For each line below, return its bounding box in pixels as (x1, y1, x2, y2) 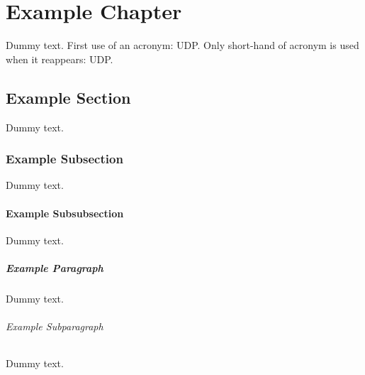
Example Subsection (6, 150, 123, 168)
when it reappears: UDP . (6, 51, 113, 66)
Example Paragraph (6, 260, 103, 275)
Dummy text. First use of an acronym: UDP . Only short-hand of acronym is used (6, 38, 359, 53)
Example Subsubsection (6, 205, 124, 220)
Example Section (6, 86, 131, 108)
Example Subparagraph (6, 319, 103, 334)
